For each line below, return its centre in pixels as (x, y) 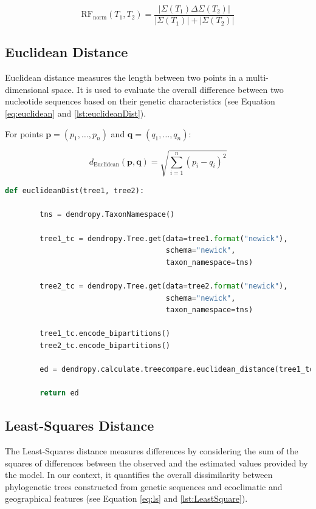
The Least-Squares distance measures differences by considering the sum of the (152, 451)
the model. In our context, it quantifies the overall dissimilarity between (139, 475)
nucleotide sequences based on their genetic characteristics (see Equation (140, 101)
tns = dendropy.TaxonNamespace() (107, 215)
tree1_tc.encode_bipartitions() (105, 334)
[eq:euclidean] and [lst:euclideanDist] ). (76, 113)
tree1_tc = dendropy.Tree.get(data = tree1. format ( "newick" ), (164, 238)
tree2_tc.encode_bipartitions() (105, 345)
